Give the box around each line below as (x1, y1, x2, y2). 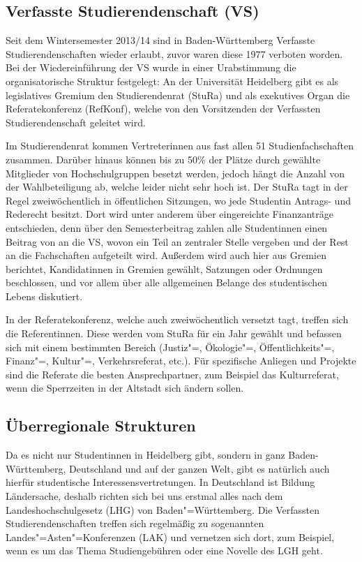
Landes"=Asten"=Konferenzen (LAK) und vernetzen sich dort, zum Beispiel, (6, 529, 335, 544)
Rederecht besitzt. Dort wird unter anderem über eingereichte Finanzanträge (6, 207, 333, 221)
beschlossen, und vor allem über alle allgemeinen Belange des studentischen (6, 275, 328, 290)
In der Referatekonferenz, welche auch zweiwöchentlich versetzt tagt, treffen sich (6, 312, 349, 327)
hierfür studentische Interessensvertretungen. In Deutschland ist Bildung (6, 475, 315, 489)
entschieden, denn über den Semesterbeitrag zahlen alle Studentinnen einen (6, 220, 328, 235)
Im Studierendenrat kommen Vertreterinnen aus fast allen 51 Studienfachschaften (6, 138, 354, 153)
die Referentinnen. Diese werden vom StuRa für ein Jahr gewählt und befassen (6, 326, 342, 341)
